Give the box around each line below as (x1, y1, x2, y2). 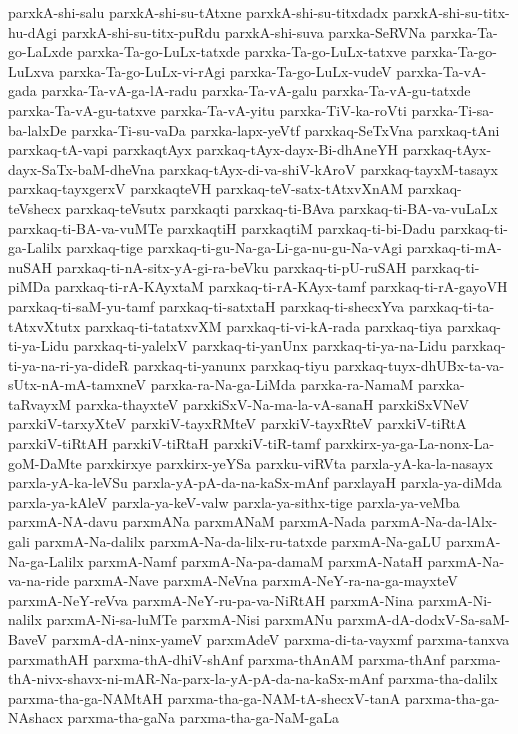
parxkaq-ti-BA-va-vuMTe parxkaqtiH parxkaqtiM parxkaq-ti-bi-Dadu (8, 217, 436, 238)
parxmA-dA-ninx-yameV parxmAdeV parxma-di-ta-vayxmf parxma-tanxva (51, 629, 510, 649)
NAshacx (8, 707, 63, 728)
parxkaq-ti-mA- (406, 237, 502, 258)
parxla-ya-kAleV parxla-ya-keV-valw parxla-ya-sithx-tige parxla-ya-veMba (8, 491, 460, 512)
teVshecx (8, 197, 61, 218)
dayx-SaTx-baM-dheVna (8, 158, 155, 179)
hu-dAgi (8, 21, 58, 42)
